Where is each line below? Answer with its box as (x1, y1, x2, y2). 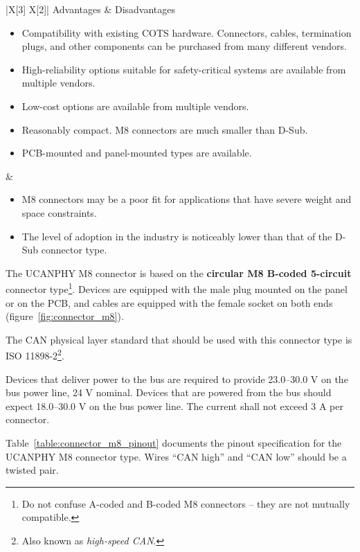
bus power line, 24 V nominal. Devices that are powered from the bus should (6, 385, 332, 400)
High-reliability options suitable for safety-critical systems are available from (21, 62, 346, 76)
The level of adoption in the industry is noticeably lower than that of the (21, 229, 332, 243)
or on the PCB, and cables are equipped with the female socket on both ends (6, 295, 333, 310)
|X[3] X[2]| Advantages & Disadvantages (6, 2, 176, 16)
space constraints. (21, 205, 97, 220)
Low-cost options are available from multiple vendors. (21, 98, 249, 113)
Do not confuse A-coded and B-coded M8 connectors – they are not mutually (21, 496, 350, 510)
